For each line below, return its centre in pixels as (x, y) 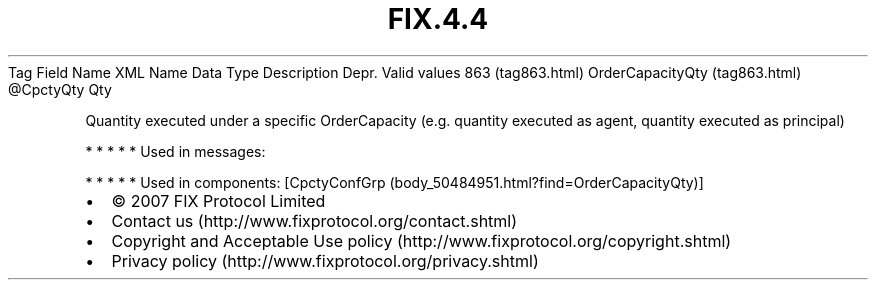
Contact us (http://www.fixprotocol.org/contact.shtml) (314, 220)
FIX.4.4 (438, 19)
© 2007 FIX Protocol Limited (218, 200)
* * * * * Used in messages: (175, 151)
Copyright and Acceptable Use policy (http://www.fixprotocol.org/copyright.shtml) (421, 240)
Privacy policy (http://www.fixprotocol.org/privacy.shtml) (325, 260)
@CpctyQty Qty (60, 89)
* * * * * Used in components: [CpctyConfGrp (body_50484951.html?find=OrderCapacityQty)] (394, 182)
